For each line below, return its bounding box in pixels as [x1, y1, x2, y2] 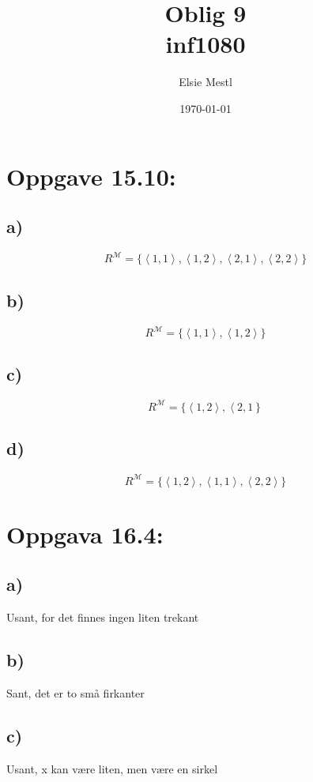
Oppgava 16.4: [6, 517, 164, 550]
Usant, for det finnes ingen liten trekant [6, 609, 199, 626]
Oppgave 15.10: [6, 160, 176, 192]
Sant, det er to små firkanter [6, 684, 145, 701]
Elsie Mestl [179, 73, 232, 90]
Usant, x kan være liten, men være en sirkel [6, 760, 218, 776]
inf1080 [165, 28, 246, 60]
